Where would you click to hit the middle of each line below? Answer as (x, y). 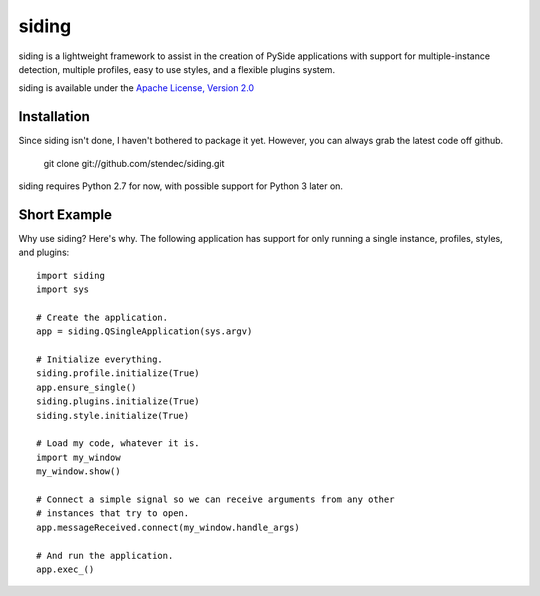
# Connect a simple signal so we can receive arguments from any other (215, 499)
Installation (54, 116)
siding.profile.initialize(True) (118, 373)
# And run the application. (105, 555)
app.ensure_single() (86, 387)
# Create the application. (102, 317)
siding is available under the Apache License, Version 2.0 (136, 88)
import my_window (78, 457)
